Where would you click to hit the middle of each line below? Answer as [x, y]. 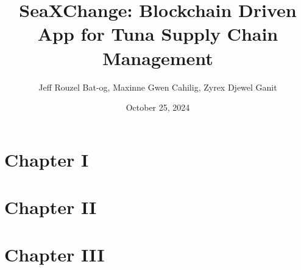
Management [158, 57]
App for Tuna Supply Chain [158, 34]
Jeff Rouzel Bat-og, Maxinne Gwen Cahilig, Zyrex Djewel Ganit [158, 87]
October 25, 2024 [158, 107]
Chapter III [55, 254]
